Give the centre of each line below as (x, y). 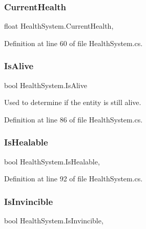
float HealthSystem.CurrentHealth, (59, 26)
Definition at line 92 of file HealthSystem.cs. (74, 179)
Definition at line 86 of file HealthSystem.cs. (74, 119)
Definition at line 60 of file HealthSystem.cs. (74, 43)
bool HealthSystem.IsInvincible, (54, 221)
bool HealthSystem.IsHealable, (52, 161)
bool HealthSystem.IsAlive (46, 85)
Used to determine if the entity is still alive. (73, 102)
